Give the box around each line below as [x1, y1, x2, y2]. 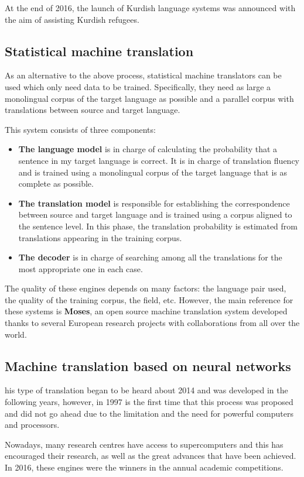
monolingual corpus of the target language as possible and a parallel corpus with [5, 92, 294, 104]
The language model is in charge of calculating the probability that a [18, 143, 278, 155]
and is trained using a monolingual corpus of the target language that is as [18, 166, 288, 178]
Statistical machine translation [5, 42, 194, 60]
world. [5, 328, 27, 340]
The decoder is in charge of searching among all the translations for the [18, 251, 282, 263]
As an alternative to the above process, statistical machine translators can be [5, 69, 282, 81]
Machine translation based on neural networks [5, 356, 291, 375]
